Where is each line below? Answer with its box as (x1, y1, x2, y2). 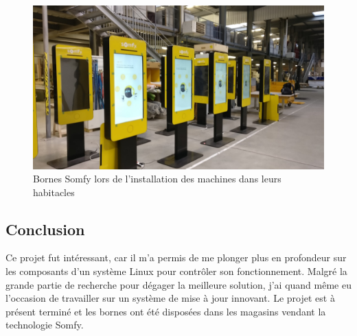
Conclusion (5, 218, 85, 239)
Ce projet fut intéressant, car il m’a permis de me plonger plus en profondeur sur (5, 250, 347, 265)
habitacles (33, 184, 75, 199)
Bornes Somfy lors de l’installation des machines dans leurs (33, 171, 281, 186)
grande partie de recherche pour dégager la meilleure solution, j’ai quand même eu (5, 277, 352, 291)
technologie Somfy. (5, 317, 84, 332)
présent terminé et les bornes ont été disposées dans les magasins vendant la (5, 304, 326, 318)
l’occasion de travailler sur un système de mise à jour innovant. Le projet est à (5, 291, 335, 305)
